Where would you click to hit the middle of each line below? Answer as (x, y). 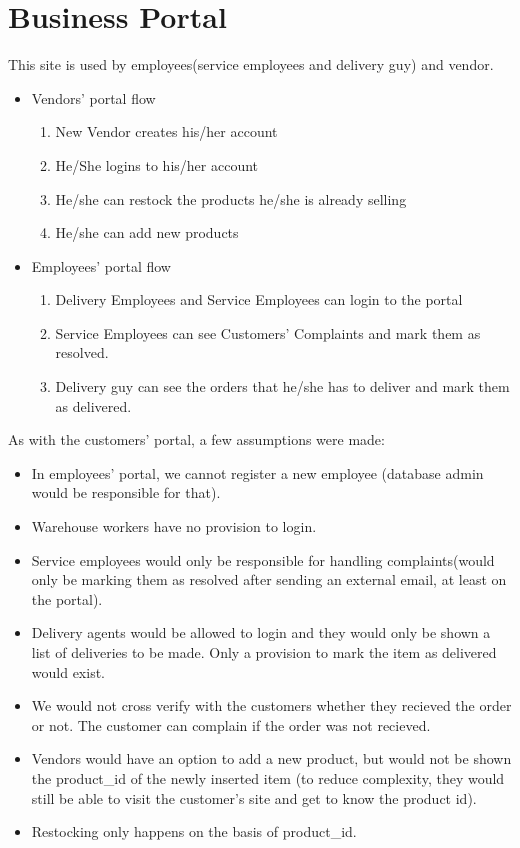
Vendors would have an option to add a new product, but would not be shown (271, 758)
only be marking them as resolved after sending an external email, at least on (269, 579)
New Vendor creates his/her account (166, 131)
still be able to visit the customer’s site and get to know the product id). (254, 797)
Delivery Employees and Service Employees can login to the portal (259, 299)
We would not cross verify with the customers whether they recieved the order (271, 705)
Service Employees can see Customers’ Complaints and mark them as (268, 332)
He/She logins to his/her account (157, 164)
